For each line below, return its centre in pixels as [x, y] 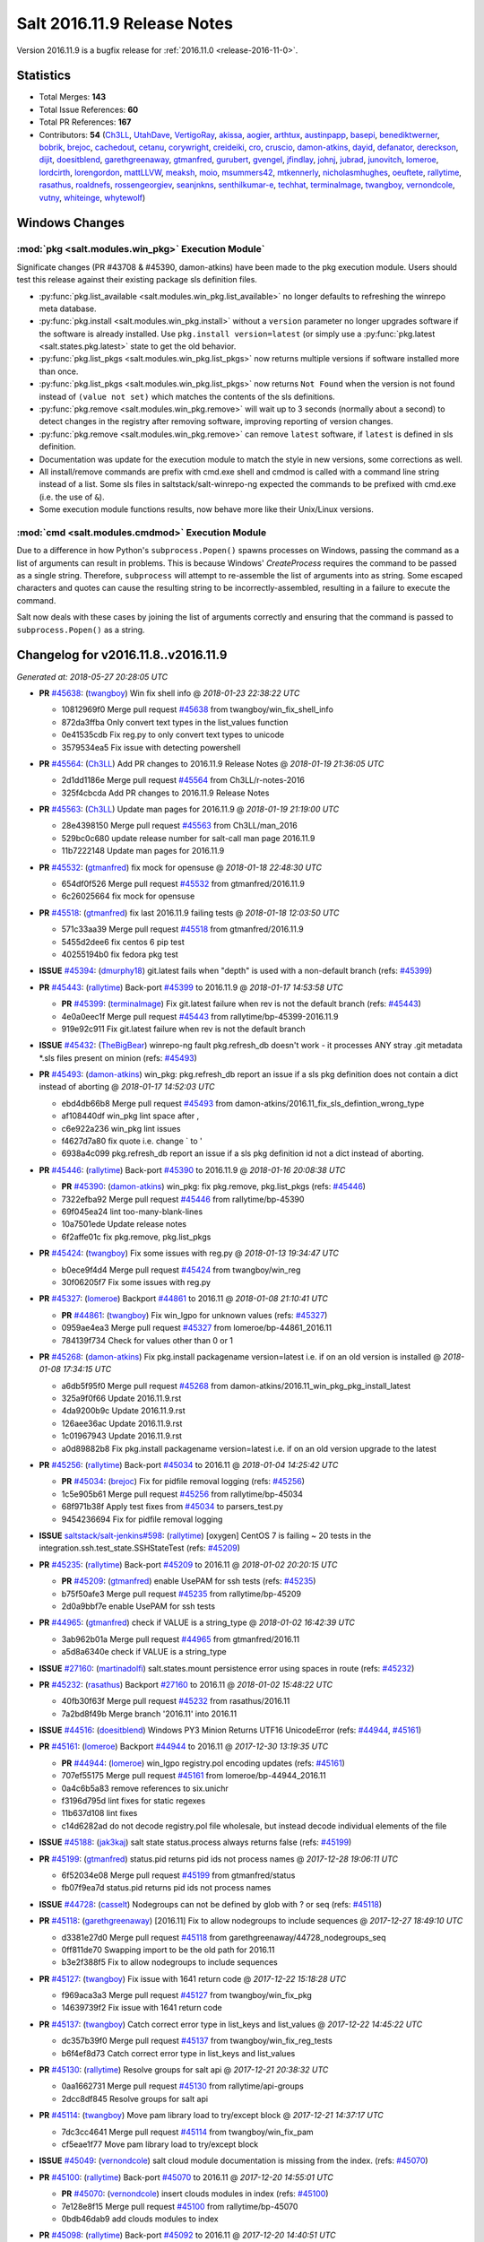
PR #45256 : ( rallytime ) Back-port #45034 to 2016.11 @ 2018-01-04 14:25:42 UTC [189, 1465]
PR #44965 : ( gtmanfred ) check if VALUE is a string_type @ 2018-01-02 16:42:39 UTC [197, 1622]
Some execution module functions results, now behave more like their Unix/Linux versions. [206, 509]
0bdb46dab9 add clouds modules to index [140, 2219]
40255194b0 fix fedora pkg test [120, 954]
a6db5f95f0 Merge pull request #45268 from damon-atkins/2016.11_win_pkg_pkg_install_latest [236, 1386]
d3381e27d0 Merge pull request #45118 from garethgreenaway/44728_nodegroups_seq [224, 1937]
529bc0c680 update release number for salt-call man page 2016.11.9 [188, 838]
